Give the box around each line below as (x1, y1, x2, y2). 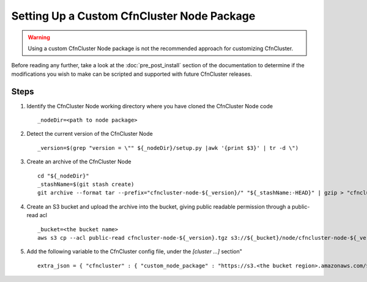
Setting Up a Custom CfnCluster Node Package (11, 9, 256, 23)
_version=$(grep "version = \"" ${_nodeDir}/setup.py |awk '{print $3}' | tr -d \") (37, 144, 299, 151)
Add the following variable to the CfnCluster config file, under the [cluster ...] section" (26, 248, 243, 255)
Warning (28, 34, 50, 41)
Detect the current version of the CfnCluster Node (26, 130, 153, 138)
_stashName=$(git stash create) (37, 180, 135, 188)
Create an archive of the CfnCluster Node (26, 158, 132, 165)
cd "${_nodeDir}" (37, 172, 89, 179)
